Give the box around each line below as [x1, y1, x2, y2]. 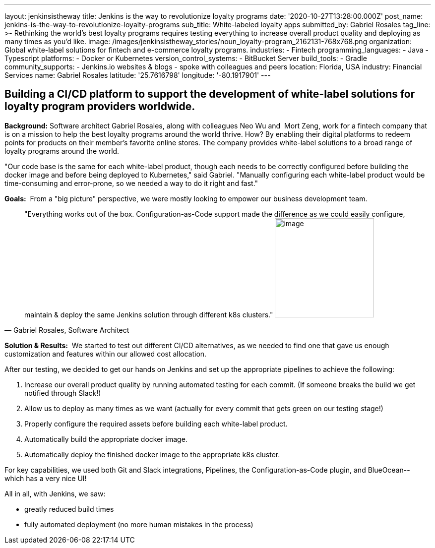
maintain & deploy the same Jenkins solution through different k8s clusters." [24, 310, 273, 319]
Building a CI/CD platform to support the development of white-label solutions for [4, 88, 415, 101]
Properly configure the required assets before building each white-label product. [24, 419, 288, 428]
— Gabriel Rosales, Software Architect [4, 325, 129, 334]
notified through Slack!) [24, 388, 101, 397]
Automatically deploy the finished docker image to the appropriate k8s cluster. [24, 450, 280, 459]
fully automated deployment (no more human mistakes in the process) [24, 520, 253, 529]
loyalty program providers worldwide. [4, 100, 195, 113]
